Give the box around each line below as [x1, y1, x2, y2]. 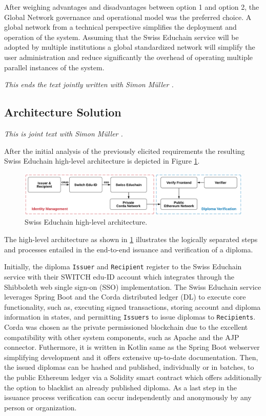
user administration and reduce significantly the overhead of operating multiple [4, 51, 253, 62]
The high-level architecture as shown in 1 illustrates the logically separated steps [4, 234, 258, 245]
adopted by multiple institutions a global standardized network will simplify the [4, 42, 255, 52]
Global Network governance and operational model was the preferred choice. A [4, 11, 252, 22]
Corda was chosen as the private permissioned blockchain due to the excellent [4, 321, 248, 332]
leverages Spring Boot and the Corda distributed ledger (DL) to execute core [4, 291, 246, 302]
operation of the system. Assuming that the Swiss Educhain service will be [4, 31, 239, 42]
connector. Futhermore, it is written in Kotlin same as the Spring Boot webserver [4, 342, 260, 352]
